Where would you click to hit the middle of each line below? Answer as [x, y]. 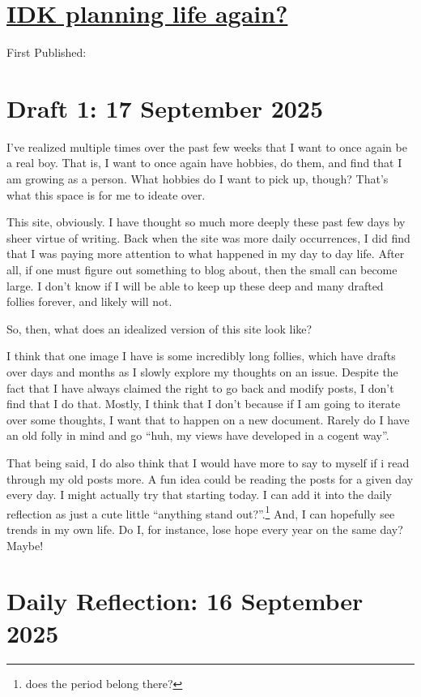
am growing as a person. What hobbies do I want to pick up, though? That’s [198, 179]
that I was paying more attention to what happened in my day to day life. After [206, 254]
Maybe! [25, 545]
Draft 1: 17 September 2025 [165, 108]
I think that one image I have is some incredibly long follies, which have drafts [201, 356]
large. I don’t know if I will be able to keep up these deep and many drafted [195, 285]
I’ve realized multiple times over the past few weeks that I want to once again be [207, 146]
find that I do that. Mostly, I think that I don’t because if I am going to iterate [204, 404]
